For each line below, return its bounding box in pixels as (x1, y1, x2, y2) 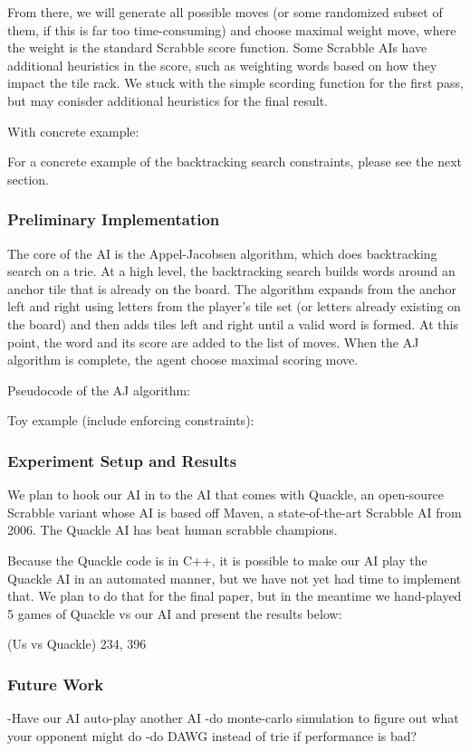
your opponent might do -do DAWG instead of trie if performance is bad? (7, 726, 417, 745)
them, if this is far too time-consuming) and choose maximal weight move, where (7, 20, 456, 39)
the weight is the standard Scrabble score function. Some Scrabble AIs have (7, 38, 427, 57)
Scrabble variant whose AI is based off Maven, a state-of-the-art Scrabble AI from (7, 502, 462, 521)
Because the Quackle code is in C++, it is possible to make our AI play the (7, 550, 427, 569)
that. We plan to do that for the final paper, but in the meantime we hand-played (7, 586, 462, 605)
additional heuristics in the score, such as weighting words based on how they (7, 55, 437, 74)
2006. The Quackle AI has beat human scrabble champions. (7, 520, 338, 539)
